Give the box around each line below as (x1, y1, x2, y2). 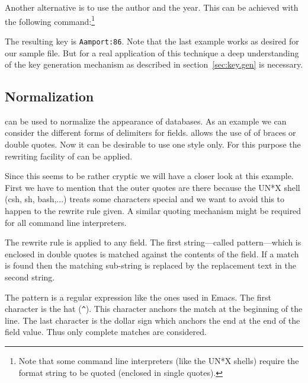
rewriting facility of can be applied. (5, 149, 133, 162)
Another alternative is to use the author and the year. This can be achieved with (5, 1, 299, 13)
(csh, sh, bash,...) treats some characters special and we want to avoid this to (5, 193, 285, 205)
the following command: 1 (5, 13, 95, 27)
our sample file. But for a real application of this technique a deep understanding (5, 46, 299, 59)
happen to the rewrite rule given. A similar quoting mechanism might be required (5, 205, 301, 217)
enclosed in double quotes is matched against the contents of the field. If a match (5, 247, 299, 260)
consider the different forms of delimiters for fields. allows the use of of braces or (5, 126, 296, 139)
